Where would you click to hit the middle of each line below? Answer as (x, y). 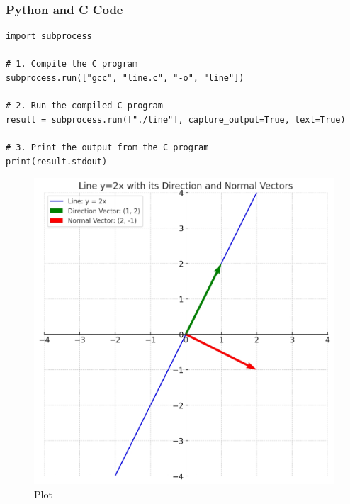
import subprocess (49, 37)
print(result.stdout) (57, 161)
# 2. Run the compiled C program (84, 106)
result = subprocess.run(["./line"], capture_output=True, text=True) (176, 119)
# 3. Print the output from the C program (107, 147)
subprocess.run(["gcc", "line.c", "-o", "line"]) (125, 78)
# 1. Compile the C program (72, 64)
